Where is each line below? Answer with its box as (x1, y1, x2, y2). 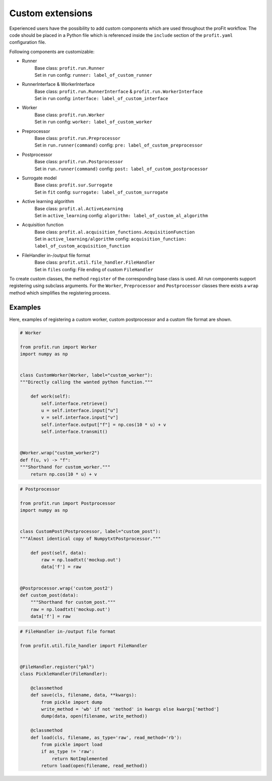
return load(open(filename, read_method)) (41, 763, 148, 769)
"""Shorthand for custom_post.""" (30, 599, 116, 605)
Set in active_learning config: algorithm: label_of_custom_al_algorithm (34, 212, 209, 218)
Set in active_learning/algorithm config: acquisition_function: (34, 236, 187, 242)
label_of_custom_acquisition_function (34, 243, 130, 249)
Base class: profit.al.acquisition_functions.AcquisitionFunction (34, 229, 195, 235)
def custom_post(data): (20, 592, 79, 598)
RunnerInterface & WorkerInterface (22, 81, 95, 87)
